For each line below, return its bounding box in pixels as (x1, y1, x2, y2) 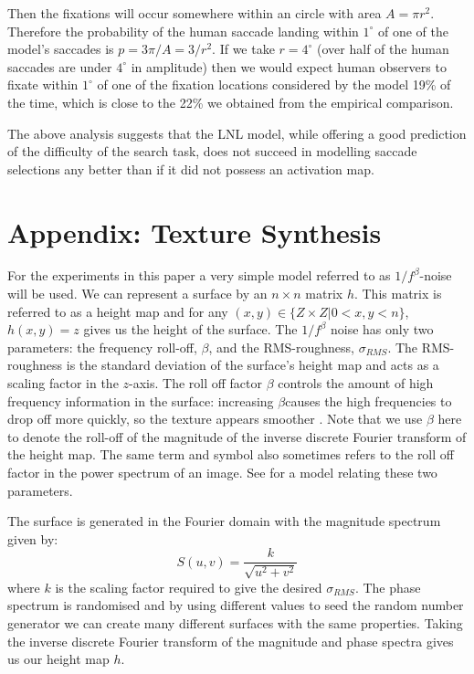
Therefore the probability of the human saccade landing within (7, 21, 359, 40)
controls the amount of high (278, 374, 434, 393)
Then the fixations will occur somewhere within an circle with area (7, 4, 382, 22)
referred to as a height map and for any (7, 301, 228, 321)
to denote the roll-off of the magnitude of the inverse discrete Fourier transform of (7, 427, 467, 446)
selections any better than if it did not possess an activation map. (7, 159, 374, 178)
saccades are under (7, 57, 112, 76)
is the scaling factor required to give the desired (55, 577, 322, 596)
